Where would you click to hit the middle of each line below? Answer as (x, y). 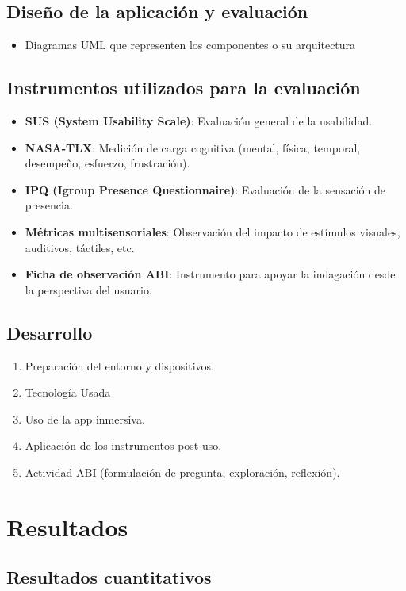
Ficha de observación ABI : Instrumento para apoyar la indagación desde (210, 274)
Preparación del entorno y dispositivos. (119, 365)
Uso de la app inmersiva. (85, 418)
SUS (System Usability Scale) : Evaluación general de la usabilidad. (199, 121)
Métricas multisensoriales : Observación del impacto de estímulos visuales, (213, 231)
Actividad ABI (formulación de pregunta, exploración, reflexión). (182, 472)
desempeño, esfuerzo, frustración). (107, 163)
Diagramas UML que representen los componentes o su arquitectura (190, 45)
